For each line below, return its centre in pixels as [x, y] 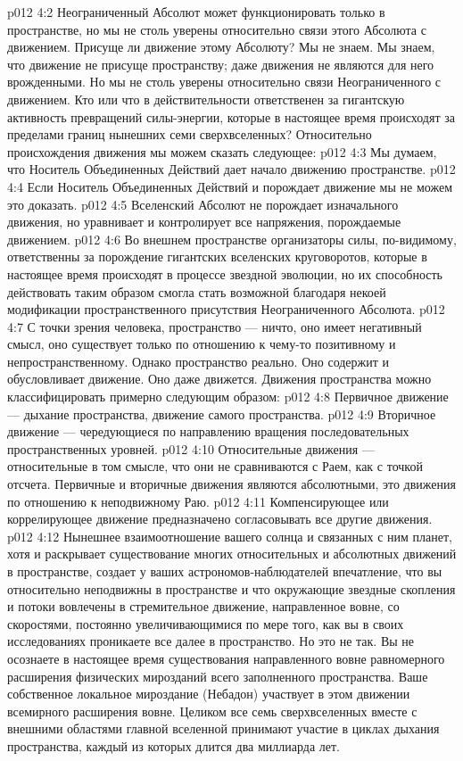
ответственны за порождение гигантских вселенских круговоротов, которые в [217, 256]
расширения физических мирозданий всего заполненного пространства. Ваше [218, 676]
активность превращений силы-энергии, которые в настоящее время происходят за [231, 116]
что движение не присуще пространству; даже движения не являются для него [221, 64]
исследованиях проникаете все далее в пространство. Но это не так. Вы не [211, 641]
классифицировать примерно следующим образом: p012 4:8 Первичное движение [228, 397]
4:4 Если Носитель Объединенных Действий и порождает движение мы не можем [230, 186]
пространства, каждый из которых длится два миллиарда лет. [174, 745]
